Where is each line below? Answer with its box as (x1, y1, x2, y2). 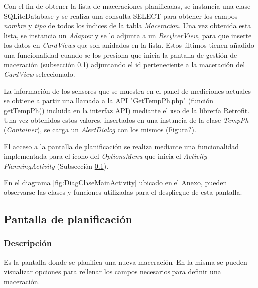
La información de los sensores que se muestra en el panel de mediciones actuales (4, 85, 251, 96)
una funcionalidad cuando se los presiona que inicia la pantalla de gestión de (4, 49, 237, 59)
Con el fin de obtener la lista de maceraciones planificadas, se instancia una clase (4, 1, 251, 11)
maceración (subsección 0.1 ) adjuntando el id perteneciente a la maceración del (4, 59, 245, 69)
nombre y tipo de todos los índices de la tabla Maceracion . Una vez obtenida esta (4, 20, 251, 31)
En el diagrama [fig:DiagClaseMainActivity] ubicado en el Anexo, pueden (4, 177, 227, 187)
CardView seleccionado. (4, 69, 75, 79)
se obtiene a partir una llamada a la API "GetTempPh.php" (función (4, 95, 214, 106)
